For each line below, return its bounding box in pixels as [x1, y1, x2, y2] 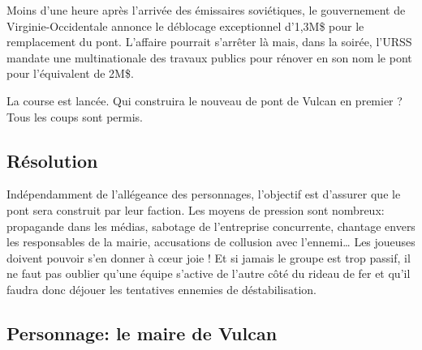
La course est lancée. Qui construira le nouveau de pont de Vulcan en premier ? [6, 92, 403, 109]
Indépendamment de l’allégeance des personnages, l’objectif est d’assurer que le [6, 186, 401, 203]
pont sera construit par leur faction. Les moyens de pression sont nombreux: [6, 201, 385, 218]
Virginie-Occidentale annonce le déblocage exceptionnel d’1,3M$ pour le [6, 17, 364, 34]
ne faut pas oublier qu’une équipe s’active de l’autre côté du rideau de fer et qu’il [6, 265, 411, 282]
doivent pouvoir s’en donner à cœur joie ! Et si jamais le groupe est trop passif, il [6, 249, 411, 266]
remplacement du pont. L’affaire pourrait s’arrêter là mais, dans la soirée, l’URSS [6, 33, 412, 50]
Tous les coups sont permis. [6, 108, 144, 125]
